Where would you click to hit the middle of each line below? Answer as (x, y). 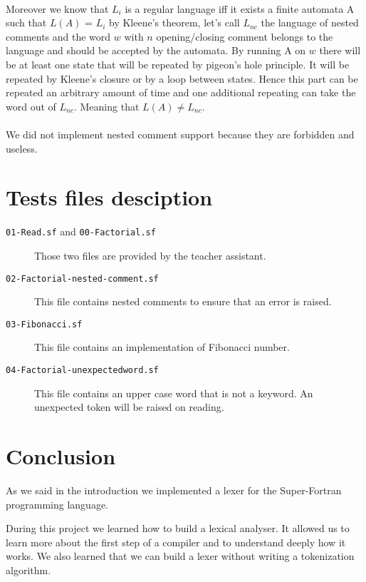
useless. (22, 148)
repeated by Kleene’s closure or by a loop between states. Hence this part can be (182, 78)
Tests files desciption (109, 197)
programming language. (57, 504)
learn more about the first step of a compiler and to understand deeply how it (176, 542)
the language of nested (310, 22)
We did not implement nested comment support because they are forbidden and (180, 134)
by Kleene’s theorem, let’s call (174, 22)
